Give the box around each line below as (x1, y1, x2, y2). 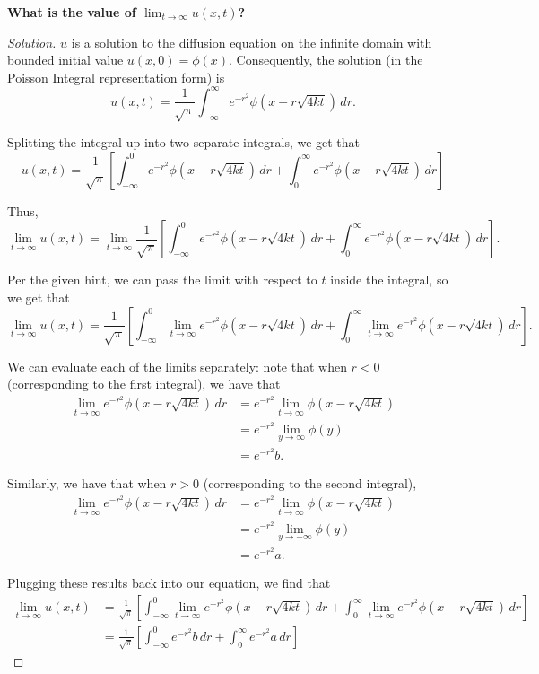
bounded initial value (7, 50, 124, 69)
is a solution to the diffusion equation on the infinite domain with (71, 32, 432, 51)
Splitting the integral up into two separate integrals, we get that (7, 133, 361, 152)
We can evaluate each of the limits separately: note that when (7, 356, 347, 375)
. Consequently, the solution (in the (229, 50, 423, 69)
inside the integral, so (330, 270, 448, 289)
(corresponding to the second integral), (203, 474, 417, 493)
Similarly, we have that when (7, 474, 167, 493)
